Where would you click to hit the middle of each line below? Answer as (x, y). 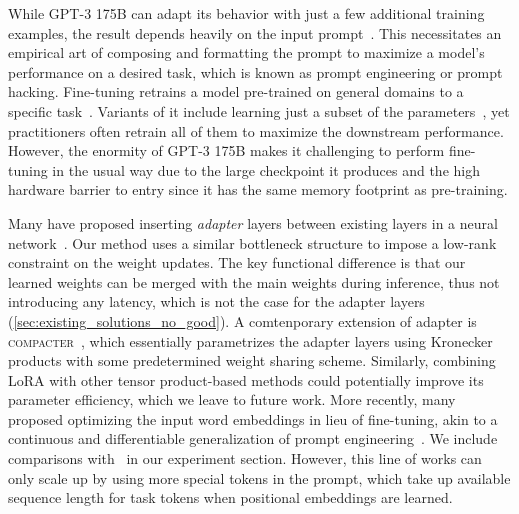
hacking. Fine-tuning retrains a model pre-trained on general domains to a (236, 91)
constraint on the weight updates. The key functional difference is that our (237, 262)
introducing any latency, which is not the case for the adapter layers (216, 301)
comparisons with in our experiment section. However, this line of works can (245, 458)
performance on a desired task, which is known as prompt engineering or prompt (255, 71)
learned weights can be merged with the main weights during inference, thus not (254, 281)
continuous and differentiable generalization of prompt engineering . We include (253, 438)
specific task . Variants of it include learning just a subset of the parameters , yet (259, 110)
